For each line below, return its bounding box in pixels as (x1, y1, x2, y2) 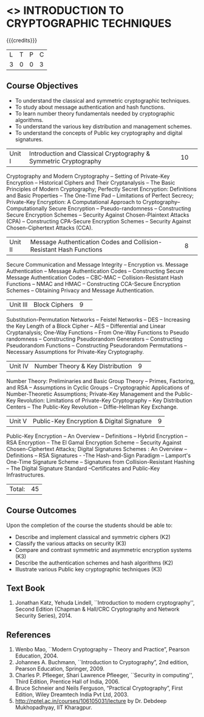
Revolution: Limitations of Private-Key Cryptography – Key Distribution (17, 396, 192, 404)
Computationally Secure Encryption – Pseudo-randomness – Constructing (6, 205, 191, 212)
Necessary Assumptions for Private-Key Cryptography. (6, 348, 144, 355)
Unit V (9, 416, 27, 425)
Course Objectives (6, 81, 79, 91)
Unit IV (9, 362, 29, 370)
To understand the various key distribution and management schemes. (15, 123, 192, 130)
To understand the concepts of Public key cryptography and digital (15, 129, 183, 137)
